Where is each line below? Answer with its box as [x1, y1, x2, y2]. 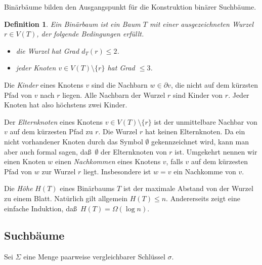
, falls [166, 156, 183, 167]
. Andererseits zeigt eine [166, 193, 240, 203]
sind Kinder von [173, 89, 223, 100]
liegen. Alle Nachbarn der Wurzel [62, 89, 165, 100]
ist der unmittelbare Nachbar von [154, 116, 257, 127]
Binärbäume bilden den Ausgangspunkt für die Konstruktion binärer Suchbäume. [4, 2, 256, 12]
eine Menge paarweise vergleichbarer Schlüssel [23, 251, 165, 262]
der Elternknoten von [101, 146, 167, 157]
